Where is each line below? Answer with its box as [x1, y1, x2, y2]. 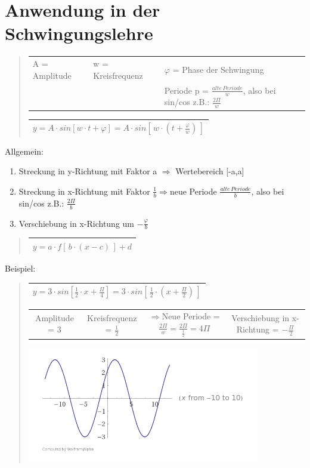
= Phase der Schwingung [172, 63, 264, 75]
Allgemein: [5, 144, 44, 157]
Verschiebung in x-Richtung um [18, 217, 135, 229]
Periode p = [164, 84, 209, 96]
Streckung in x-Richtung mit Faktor [18, 184, 150, 197]
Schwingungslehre [5, 21, 153, 45]
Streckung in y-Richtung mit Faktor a [18, 165, 157, 177]
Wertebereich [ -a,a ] [175, 165, 244, 177]
